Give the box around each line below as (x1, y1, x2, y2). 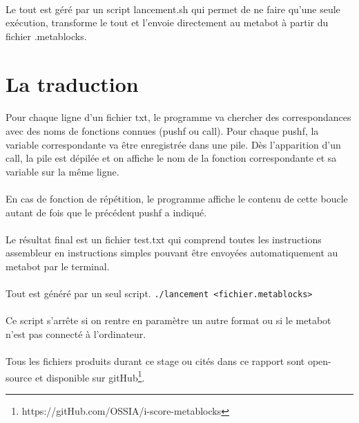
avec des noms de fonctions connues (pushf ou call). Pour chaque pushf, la (6, 123, 319, 138)
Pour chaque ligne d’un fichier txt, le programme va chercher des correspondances (6, 110, 351, 124)
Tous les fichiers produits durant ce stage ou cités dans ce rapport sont (6, 354, 305, 368)
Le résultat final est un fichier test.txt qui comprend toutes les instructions (6, 232, 322, 246)
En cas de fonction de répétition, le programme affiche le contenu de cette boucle (6, 191, 348, 205)
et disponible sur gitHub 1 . (35, 368, 145, 384)
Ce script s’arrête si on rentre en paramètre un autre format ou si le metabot (6, 313, 331, 328)
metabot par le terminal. (6, 258, 110, 273)
